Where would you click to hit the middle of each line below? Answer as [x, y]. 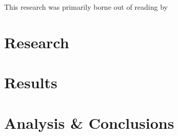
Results [31, 82]
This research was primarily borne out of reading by [86, 7]
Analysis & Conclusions [89, 122]
